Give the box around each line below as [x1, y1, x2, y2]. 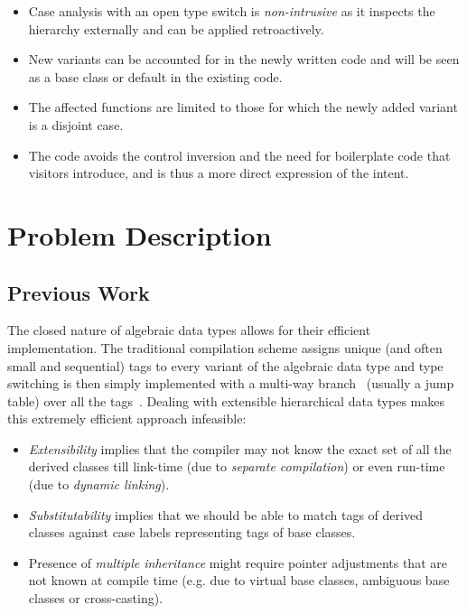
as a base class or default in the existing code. [28, 67, 283, 86]
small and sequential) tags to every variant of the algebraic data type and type [7, 356, 444, 375]
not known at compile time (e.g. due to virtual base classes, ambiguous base [28, 571, 450, 590]
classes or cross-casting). [28, 589, 163, 608]
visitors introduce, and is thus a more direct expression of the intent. [28, 163, 409, 182]
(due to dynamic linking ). [28, 475, 170, 494]
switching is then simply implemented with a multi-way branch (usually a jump [7, 374, 454, 393]
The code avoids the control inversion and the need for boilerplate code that [28, 145, 451, 164]
